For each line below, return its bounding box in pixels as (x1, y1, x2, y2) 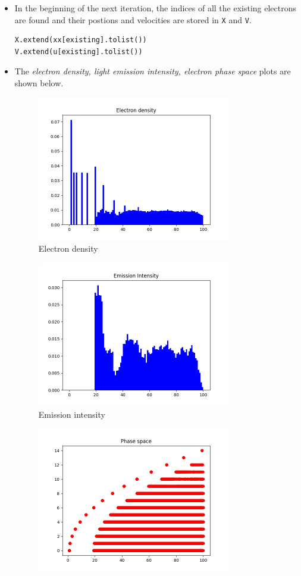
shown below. (14, 77, 64, 89)
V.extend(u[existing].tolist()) (14, 47, 143, 56)
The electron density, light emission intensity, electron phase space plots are (14, 65, 291, 77)
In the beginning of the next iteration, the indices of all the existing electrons (14, 2, 297, 14)
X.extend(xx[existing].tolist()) (14, 36, 147, 45)
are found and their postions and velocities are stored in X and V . (14, 13, 252, 26)
